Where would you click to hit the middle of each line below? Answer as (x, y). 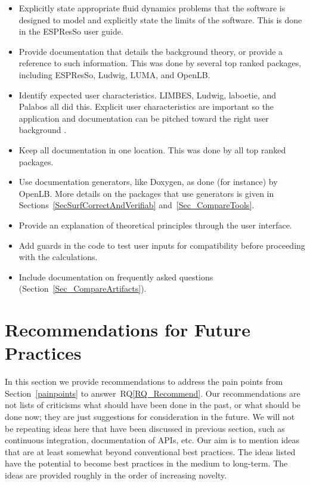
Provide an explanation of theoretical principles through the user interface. (155, 225)
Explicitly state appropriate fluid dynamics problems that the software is (152, 8)
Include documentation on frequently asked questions (116, 277)
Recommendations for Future (128, 330)
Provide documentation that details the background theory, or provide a (151, 51)
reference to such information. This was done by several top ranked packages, (160, 63)
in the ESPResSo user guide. (71, 31)
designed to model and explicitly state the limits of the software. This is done (160, 19)
